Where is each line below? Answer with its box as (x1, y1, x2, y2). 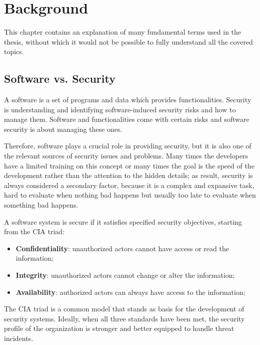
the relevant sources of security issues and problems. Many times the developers (4, 150, 248, 161)
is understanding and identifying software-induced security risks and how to (4, 104, 236, 114)
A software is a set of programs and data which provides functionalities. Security (4, 94, 251, 105)
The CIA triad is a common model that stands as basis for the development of (4, 303, 244, 314)
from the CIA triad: (4, 226, 65, 237)
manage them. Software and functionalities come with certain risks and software (4, 114, 249, 124)
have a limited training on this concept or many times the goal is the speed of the (4, 160, 254, 170)
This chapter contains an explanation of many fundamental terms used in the (4, 27, 241, 37)
